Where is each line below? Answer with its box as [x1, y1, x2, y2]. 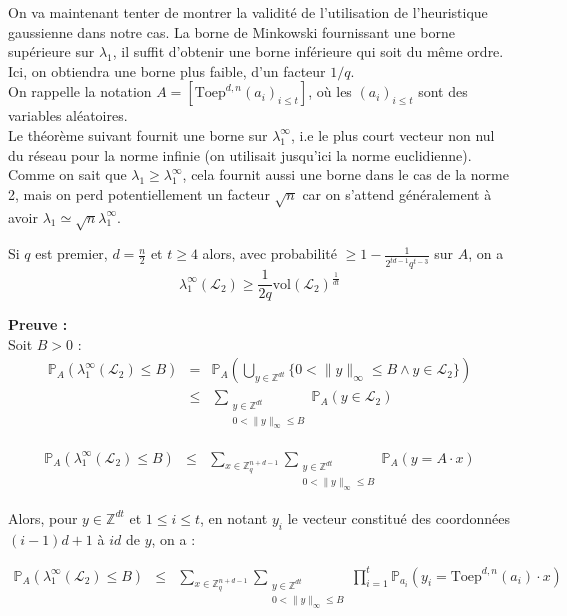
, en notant [200, 507, 268, 528]
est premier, [35, 243, 108, 264]
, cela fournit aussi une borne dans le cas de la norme [182, 164, 509, 185]
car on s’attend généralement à [302, 183, 492, 204]
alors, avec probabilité [202, 243, 337, 264]
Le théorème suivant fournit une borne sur [8, 124, 268, 145]
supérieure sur [8, 41, 95, 62]
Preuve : [8, 314, 68, 335]
